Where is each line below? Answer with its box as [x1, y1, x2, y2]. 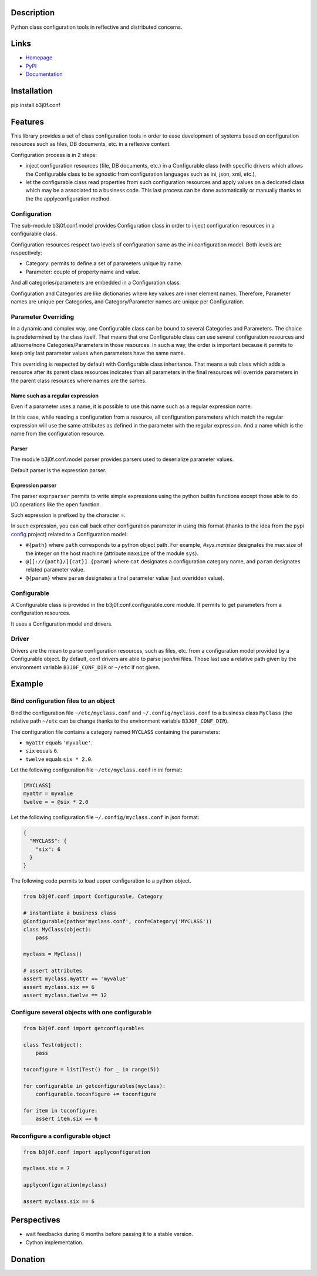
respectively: [11, 249, 42, 256]
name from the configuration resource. [11, 430, 105, 437]
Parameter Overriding [11, 312, 75, 320]
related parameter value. [25, 566, 85, 573]
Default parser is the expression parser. [11, 466, 107, 473]
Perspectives [11, 1215, 61, 1225]
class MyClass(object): [23, 926, 92, 933]
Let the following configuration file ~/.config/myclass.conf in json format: [11, 813, 200, 820]
